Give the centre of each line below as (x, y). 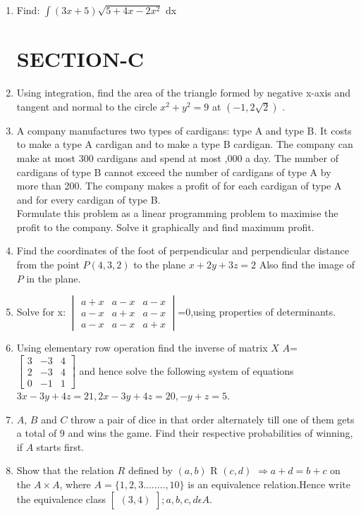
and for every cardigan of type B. (88, 199)
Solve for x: (41, 312)
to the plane (160, 265)
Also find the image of (307, 265)
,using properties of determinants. (263, 312)
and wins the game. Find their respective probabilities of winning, (210, 433)
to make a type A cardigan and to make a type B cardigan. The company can (185, 144)
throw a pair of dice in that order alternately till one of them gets (213, 419)
